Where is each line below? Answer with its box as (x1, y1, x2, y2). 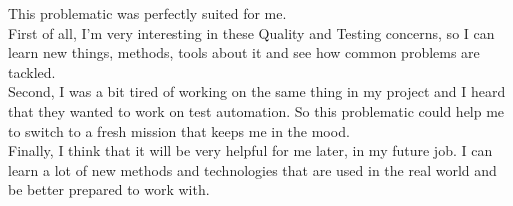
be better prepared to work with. (8, 179, 210, 200)
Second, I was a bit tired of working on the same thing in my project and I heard (8, 81, 506, 102)
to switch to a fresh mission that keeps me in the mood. (8, 120, 350, 141)
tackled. (8, 61, 56, 82)
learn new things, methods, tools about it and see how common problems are (8, 42, 480, 63)
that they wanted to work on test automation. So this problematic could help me (8, 100, 505, 121)
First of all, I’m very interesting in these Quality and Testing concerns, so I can (8, 22, 495, 43)
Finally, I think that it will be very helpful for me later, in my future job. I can (8, 140, 493, 161)
